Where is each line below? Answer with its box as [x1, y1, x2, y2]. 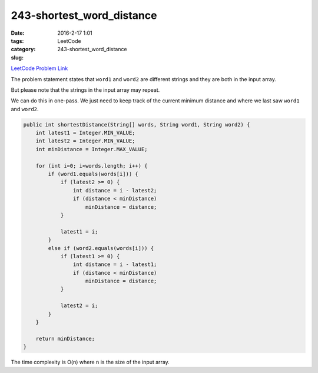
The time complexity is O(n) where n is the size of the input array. [11, 359, 170, 366]
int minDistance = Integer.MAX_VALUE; [35, 146, 148, 152]
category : [11, 46, 36, 53]
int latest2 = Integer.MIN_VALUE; [35, 138, 135, 144]
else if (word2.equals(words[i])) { [48, 245, 154, 251]
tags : [11, 37, 24, 44]
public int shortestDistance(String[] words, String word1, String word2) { [23, 121, 250, 128]
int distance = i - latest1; [72, 261, 157, 268]
